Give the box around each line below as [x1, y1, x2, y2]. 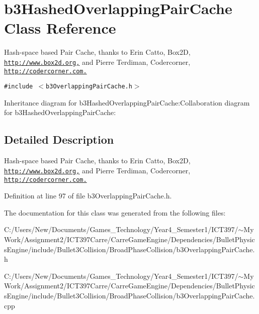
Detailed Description [4, 132, 114, 147]
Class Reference [4, 18, 116, 38]
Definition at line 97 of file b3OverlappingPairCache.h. [4, 190, 172, 201]
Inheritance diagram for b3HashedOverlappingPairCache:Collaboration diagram [4, 97, 250, 108]
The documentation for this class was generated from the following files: [4, 207, 226, 218]
